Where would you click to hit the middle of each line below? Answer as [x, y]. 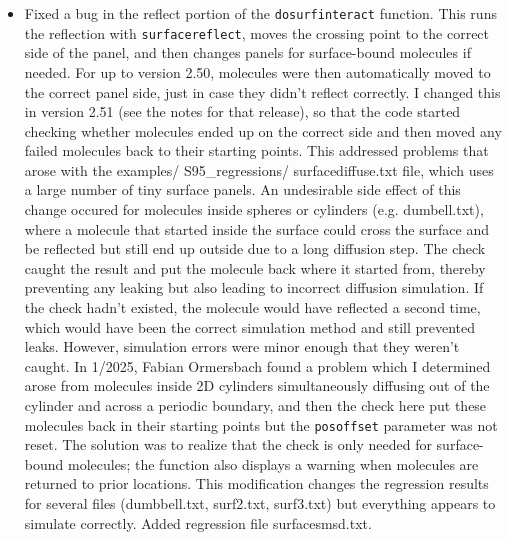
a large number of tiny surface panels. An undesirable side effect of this [242, 189]
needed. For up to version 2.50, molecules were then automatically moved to [257, 71]
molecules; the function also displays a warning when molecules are [273, 463]
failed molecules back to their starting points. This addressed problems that [256, 150]
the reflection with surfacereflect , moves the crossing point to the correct [257, 32]
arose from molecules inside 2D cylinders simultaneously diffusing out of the [257, 385]
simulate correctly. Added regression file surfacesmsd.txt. [198, 522]
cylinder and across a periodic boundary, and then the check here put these [255, 405]
